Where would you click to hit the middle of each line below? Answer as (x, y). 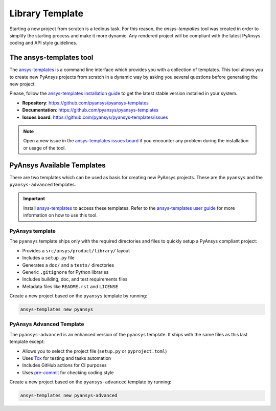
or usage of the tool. (44, 148)
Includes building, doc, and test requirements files (75, 279)
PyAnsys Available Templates (57, 165)
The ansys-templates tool (51, 58)
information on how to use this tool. (61, 215)
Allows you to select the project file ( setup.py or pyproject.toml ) (95, 351)
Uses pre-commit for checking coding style (68, 372)
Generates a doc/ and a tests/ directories (68, 265)
